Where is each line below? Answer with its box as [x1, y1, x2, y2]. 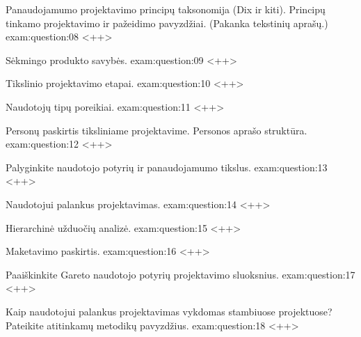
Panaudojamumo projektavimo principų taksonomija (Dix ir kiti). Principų [6, 2, 326, 16]
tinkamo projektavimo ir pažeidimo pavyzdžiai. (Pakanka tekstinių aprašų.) [6, 15, 328, 30]
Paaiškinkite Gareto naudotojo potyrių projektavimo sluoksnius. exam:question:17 [6, 267, 355, 281]
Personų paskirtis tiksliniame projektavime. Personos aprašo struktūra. [6, 123, 307, 137]
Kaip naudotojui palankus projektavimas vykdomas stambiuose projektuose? [6, 304, 332, 318]
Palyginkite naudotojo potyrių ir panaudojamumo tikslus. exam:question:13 [6, 159, 328, 174]
